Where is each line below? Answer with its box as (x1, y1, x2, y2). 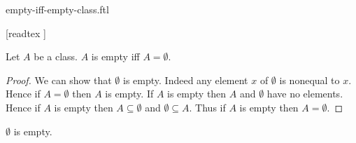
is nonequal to (279, 72, 340, 87)
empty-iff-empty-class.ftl (6, 2, 109, 16)
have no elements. (266, 86, 343, 101)
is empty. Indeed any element (123, 72, 248, 87)
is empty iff (91, 49, 140, 64)
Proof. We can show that (6, 72, 112, 87)
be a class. (34, 49, 78, 64)
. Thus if (189, 100, 226, 114)
